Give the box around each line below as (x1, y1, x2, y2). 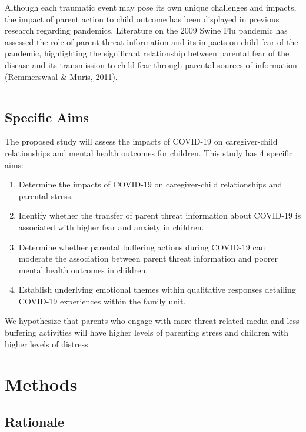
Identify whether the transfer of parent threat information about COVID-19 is (18, 209, 301, 222)
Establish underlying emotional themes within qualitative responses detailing (18, 283, 296, 296)
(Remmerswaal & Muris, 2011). (5, 70, 118, 82)
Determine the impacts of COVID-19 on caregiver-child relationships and (18, 178, 282, 190)
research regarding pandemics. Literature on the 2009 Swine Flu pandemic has (5, 24, 288, 36)
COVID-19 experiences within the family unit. (18, 294, 186, 307)
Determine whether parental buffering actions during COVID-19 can (18, 240, 265, 253)
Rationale (5, 413, 64, 431)
